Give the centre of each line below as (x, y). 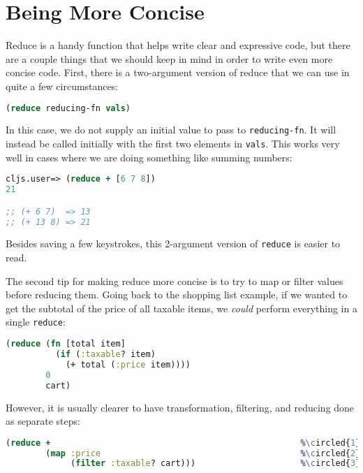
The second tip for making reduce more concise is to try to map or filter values (175, 281)
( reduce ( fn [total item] (66, 344)
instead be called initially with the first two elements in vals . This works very (173, 144)
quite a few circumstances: (62, 86)
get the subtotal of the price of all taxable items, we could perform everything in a (181, 308)
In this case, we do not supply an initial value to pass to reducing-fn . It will (171, 130)
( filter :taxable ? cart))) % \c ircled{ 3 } (216, 464)
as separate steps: (43, 421)
